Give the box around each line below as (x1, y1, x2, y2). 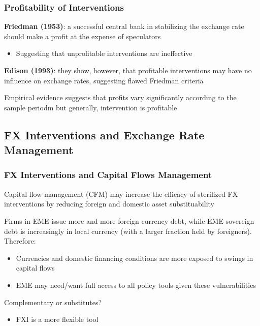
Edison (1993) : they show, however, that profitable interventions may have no (4, 65, 252, 75)
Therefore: (4, 235, 36, 246)
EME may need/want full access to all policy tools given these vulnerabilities (16, 279, 256, 290)
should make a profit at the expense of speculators (4, 31, 161, 41)
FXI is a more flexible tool (16, 314, 99, 324)
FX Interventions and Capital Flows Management (4, 168, 212, 181)
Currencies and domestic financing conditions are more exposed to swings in (16, 252, 253, 263)
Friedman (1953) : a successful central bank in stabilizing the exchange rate (4, 21, 244, 32)
